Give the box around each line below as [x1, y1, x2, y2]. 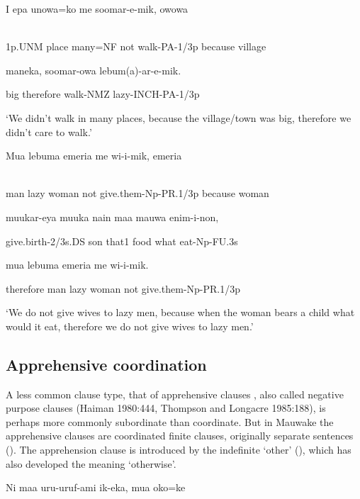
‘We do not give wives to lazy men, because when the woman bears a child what [6, 305, 355, 320]
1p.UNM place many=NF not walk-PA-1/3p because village [6, 39, 266, 54]
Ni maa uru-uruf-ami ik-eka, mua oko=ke [6, 480, 186, 495]
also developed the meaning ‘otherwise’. [6, 456, 176, 471]
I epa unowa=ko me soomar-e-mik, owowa [6, 1, 189, 16]
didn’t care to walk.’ [6, 124, 92, 139]
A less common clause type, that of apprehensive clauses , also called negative [6, 386, 344, 401]
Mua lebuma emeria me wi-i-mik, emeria [6, 148, 182, 163]
